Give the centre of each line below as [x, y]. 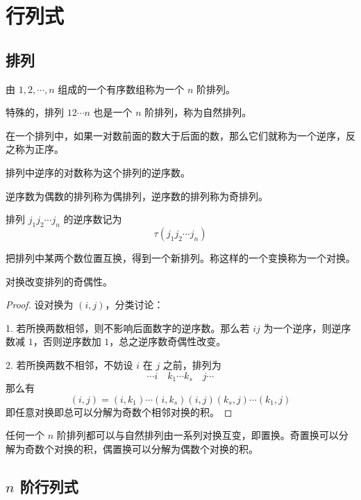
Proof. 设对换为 [40, 305]
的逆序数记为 [93, 219]
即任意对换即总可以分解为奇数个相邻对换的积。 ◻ [119, 411]
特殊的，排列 [35, 112]
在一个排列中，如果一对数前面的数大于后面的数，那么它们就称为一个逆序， [176, 135]
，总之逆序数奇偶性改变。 [168, 341]
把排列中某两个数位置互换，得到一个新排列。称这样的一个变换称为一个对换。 [180, 257]
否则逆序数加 [72, 341]
